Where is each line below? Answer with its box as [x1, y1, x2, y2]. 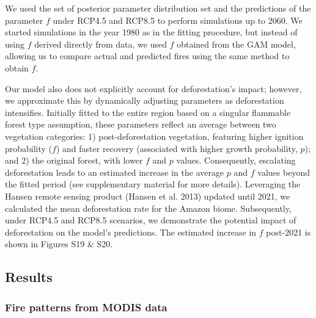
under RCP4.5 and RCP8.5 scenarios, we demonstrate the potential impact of [5, 214, 296, 226]
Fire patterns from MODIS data [5, 299, 167, 314]
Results [5, 267, 53, 286]
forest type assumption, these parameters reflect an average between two [5, 118, 276, 131]
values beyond [257, 165, 310, 178]
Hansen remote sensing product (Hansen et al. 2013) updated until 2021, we [5, 189, 290, 202]
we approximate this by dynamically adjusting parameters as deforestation [5, 94, 284, 107]
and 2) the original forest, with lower [5, 154, 143, 167]
